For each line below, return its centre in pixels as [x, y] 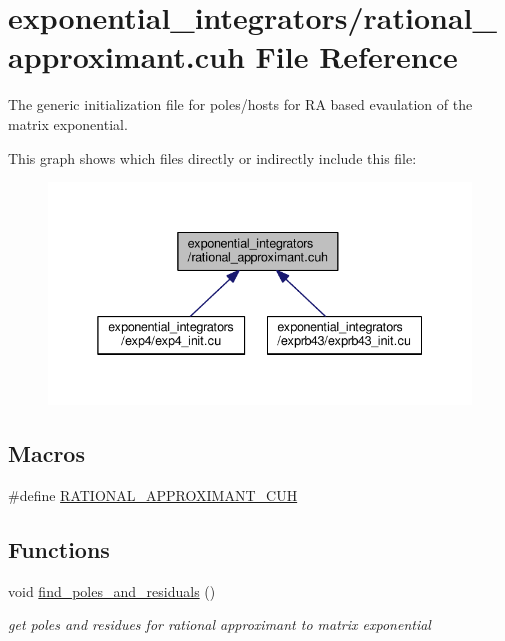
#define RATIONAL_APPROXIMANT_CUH [153, 495]
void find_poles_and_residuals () [112, 590]
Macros [46, 453]
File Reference [356, 56]
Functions [59, 549]
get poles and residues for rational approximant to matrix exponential [219, 624]
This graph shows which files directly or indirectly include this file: [212, 157]
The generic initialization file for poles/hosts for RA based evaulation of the [240, 104]
